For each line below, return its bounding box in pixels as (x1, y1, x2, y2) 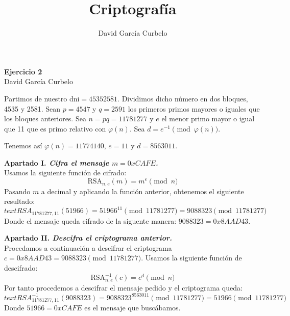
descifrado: (4, 262, 38, 273)
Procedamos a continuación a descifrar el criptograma (4, 242, 172, 253)
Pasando (4, 186, 31, 196)
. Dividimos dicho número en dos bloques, (117, 93, 248, 103)
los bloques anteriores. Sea (4, 113, 86, 124)
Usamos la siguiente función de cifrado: (4, 167, 127, 178)
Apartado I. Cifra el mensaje (4, 157, 109, 168)
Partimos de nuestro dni (4, 93, 80, 103)
